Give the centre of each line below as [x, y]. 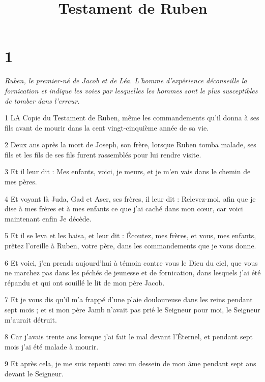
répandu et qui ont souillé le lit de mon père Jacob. [85, 282]
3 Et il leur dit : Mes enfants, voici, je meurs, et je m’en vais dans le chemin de [128, 171]
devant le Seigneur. [34, 373]
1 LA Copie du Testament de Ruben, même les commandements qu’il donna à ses [132, 118]
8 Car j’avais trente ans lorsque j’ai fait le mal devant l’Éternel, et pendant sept [129, 337]
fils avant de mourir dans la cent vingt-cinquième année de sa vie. [107, 127]
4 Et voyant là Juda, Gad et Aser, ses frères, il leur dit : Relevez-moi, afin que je [130, 198]
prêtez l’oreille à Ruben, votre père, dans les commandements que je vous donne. [130, 246]
